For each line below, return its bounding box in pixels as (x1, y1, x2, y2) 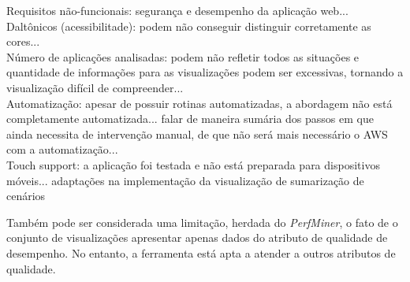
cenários (6, 187, 46, 204)
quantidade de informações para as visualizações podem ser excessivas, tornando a (6, 64, 404, 80)
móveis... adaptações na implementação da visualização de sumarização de (6, 172, 364, 188)
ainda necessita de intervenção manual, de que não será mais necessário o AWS (6, 125, 388, 142)
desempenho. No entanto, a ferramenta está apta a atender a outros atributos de (6, 244, 396, 261)
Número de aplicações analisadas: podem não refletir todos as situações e (6, 48, 360, 65)
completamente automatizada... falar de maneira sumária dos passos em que (6, 110, 374, 127)
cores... (6, 33, 40, 50)
